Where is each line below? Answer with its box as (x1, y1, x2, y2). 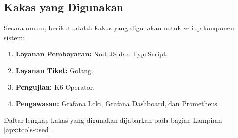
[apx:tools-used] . (4, 124, 52, 135)
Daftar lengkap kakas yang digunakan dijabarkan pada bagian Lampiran (4, 114, 222, 125)
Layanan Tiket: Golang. (15, 65, 93, 75)
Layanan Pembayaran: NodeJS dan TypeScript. (15, 49, 168, 59)
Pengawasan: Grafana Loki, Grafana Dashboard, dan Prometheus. (15, 98, 219, 109)
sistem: (4, 32, 25, 42)
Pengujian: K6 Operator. (15, 82, 95, 92)
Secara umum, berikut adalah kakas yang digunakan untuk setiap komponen (4, 23, 234, 33)
